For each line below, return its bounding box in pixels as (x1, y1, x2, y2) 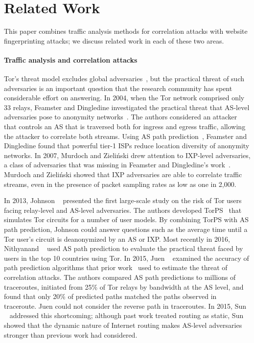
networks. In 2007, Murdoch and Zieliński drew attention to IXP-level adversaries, (4, 150, 251, 160)
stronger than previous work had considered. (4, 329, 138, 340)
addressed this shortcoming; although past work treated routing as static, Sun (9, 310, 244, 320)
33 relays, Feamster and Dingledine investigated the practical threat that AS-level (4, 102, 250, 112)
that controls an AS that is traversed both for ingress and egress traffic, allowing (4, 121, 246, 132)
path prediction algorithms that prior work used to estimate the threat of (4, 262, 228, 273)
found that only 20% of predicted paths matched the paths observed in (4, 291, 217, 301)
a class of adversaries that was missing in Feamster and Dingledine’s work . (4, 160, 231, 170)
